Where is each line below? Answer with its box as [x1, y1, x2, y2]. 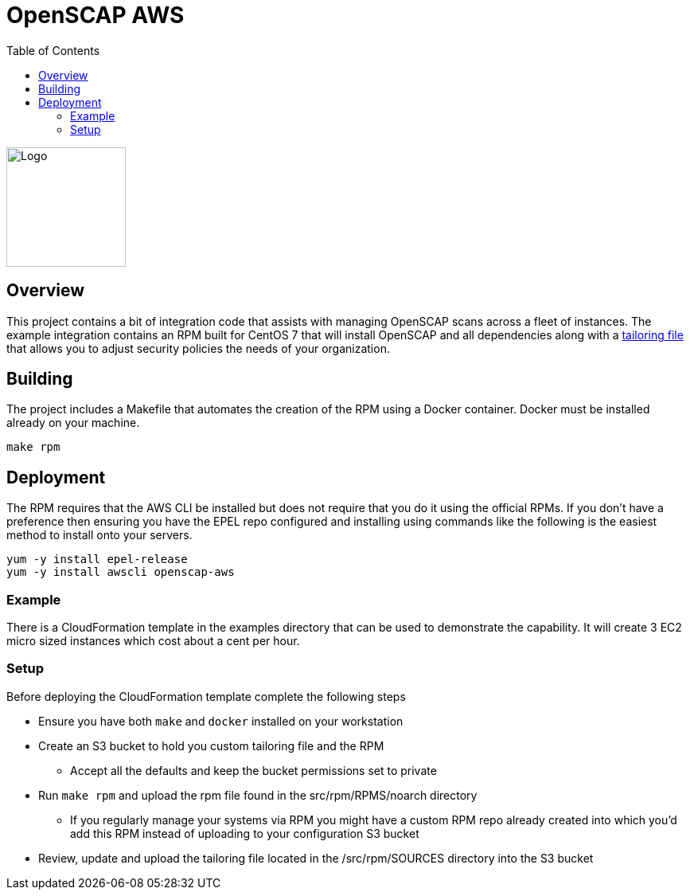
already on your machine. [6, 416, 140, 430]
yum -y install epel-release [6, 553, 188, 566]
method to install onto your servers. [6, 528, 193, 542]
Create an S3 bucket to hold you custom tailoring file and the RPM [38, 738, 384, 753]
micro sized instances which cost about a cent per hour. [6, 634, 300, 648]
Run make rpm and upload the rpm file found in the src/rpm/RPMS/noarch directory [38, 788, 478, 802]
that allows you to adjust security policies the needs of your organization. [6, 341, 390, 355]
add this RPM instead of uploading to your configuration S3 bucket [70, 826, 419, 840]
